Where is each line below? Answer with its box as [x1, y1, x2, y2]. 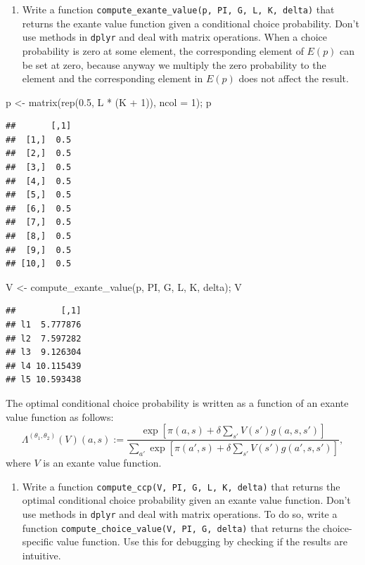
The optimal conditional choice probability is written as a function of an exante [6, 395, 349, 410]
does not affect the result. [238, 71, 349, 86]
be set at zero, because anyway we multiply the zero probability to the [22, 57, 326, 72]
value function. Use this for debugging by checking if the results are [56, 534, 347, 549]
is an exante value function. [43, 455, 162, 470]
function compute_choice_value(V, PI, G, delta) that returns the [22, 520, 320, 535]
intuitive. [22, 547, 61, 562]
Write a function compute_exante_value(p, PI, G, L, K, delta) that [22, 2, 335, 16]
